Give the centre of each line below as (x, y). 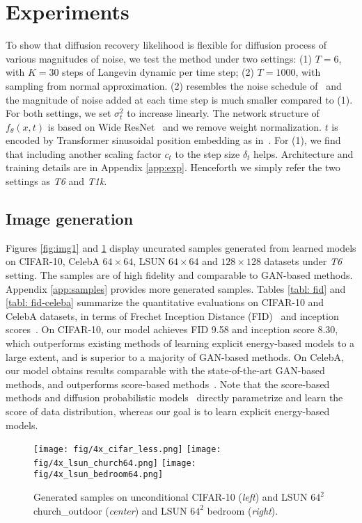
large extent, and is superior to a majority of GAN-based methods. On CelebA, (175, 356)
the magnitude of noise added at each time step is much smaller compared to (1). (179, 99)
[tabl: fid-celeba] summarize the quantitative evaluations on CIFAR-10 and (165, 302)
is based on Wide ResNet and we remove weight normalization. (184, 126)
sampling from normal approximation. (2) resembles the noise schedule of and (174, 85)
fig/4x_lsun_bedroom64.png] (99, 475)
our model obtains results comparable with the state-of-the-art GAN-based (165, 370)
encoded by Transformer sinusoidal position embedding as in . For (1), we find (173, 140)
